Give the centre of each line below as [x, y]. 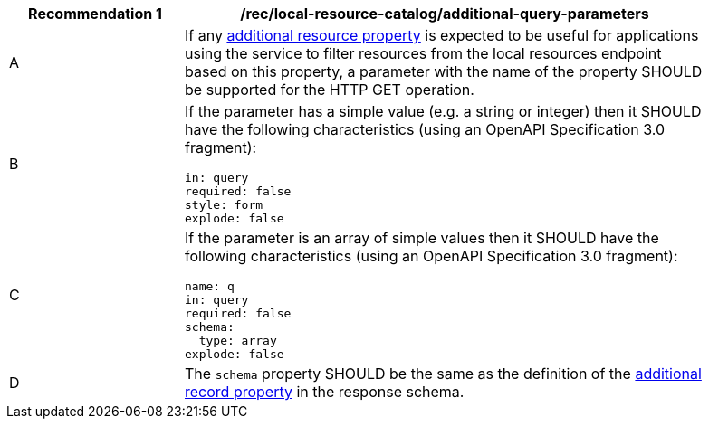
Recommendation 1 [95, 14]
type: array [238, 341]
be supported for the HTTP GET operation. [330, 90]
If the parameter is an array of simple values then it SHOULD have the [422, 238]
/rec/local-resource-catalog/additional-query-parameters [445, 14]
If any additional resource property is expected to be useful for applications [442, 35]
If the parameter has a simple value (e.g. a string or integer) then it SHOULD [443, 111]
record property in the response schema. [325, 392]
